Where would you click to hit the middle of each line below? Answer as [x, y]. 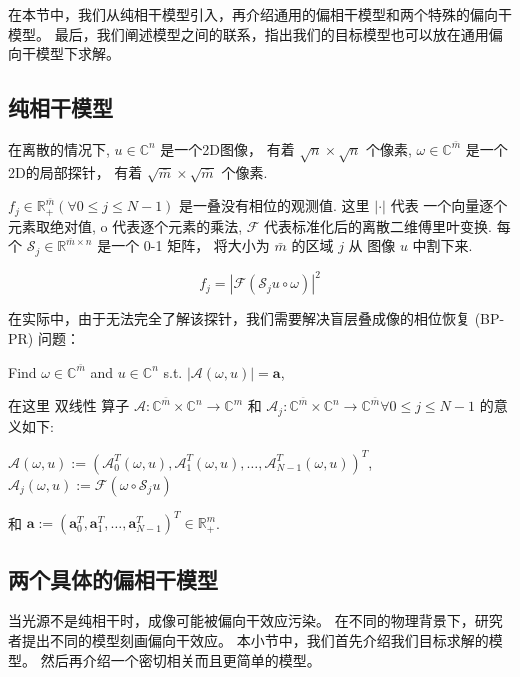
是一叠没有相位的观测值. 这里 [274, 205]
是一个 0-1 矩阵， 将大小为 [183, 245]
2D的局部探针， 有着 [75, 171]
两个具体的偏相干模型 [113, 578]
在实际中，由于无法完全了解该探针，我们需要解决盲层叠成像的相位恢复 [239, 318]
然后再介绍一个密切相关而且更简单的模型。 [180, 659]
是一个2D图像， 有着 [227, 148]
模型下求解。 [77, 53]
